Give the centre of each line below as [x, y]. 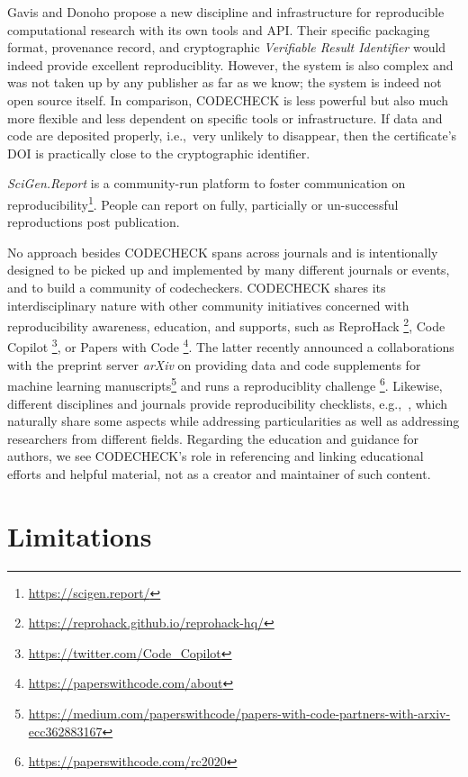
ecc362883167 [65, 731]
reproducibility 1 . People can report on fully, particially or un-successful [203, 203]
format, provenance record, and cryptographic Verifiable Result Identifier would [227, 47]
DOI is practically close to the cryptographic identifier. [159, 153]
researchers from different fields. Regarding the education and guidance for [213, 438]
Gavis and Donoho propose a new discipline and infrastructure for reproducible [226, 12]
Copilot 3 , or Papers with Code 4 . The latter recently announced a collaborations [231, 346]
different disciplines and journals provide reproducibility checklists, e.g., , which [228, 403]
